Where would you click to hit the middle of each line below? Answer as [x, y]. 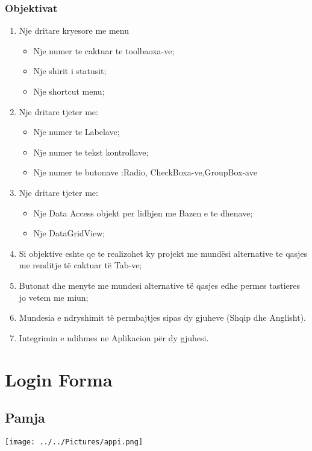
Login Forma [59, 379]
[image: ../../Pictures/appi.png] [74, 442]
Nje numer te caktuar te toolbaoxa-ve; [104, 50]
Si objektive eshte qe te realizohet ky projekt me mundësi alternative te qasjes [163, 253]
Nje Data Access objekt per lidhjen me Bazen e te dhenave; [143, 213]
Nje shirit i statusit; [70, 71]
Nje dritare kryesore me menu [74, 30]
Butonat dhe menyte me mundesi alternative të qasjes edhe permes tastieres [159, 285]
